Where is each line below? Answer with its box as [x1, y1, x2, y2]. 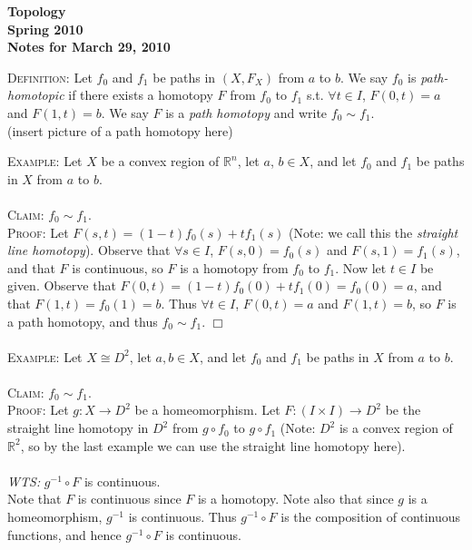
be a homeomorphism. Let [134, 400, 280, 419]
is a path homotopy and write [165, 103, 328, 122]
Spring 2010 [7, 19, 84, 38]
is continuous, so [72, 258, 163, 277]
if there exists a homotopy [68, 85, 213, 104]
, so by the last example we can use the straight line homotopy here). [20, 436, 406, 455]
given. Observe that [7, 276, 116, 295]
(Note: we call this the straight [289, 222, 458, 241]
